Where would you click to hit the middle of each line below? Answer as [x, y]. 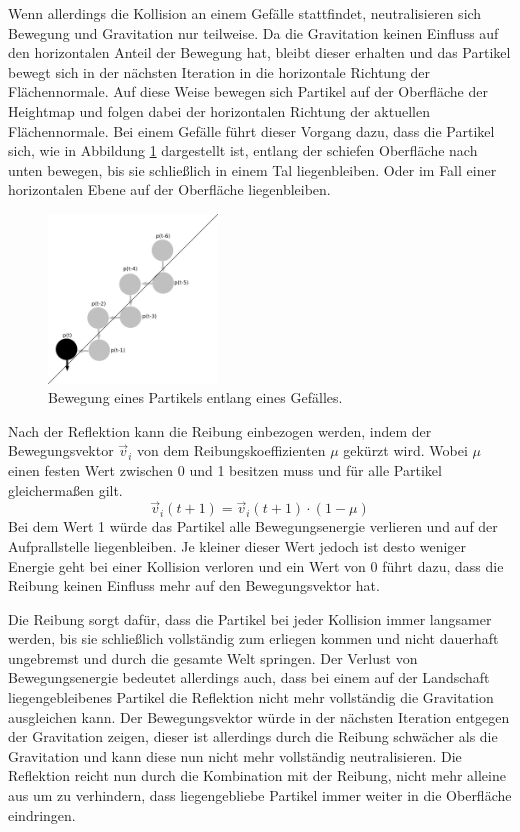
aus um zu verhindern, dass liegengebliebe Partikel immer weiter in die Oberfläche [260, 795]
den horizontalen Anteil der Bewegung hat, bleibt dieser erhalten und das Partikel [259, 52]
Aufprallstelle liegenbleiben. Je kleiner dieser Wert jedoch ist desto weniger [237, 545]
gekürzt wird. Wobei [405, 450]
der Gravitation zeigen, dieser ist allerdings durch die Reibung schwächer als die [253, 736]
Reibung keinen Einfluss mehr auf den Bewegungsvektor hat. [194, 585]
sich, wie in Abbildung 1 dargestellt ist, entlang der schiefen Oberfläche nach [243, 150]
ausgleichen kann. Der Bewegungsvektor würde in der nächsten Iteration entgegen [259, 716]
